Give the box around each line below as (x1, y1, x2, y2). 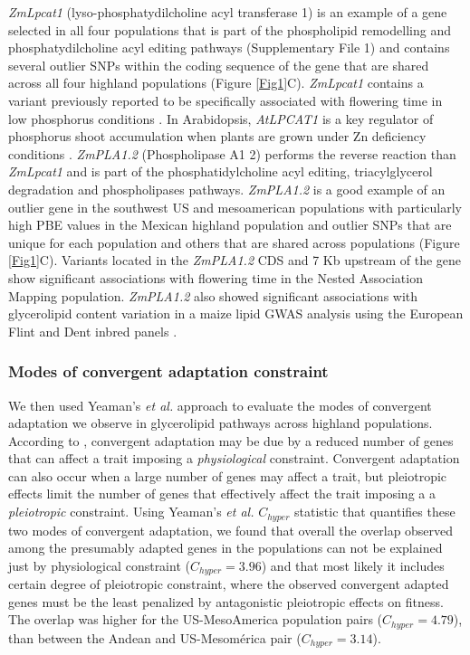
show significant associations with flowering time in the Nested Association (8, 268, 423, 287)
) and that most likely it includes (261, 555, 445, 574)
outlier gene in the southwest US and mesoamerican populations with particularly (8, 197, 462, 216)
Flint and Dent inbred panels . (8, 321, 177, 340)
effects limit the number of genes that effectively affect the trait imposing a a (8, 484, 436, 503)
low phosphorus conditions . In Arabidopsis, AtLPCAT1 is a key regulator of (8, 109, 434, 128)
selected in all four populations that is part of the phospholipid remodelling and (8, 20, 451, 39)
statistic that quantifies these (294, 502, 456, 521)
